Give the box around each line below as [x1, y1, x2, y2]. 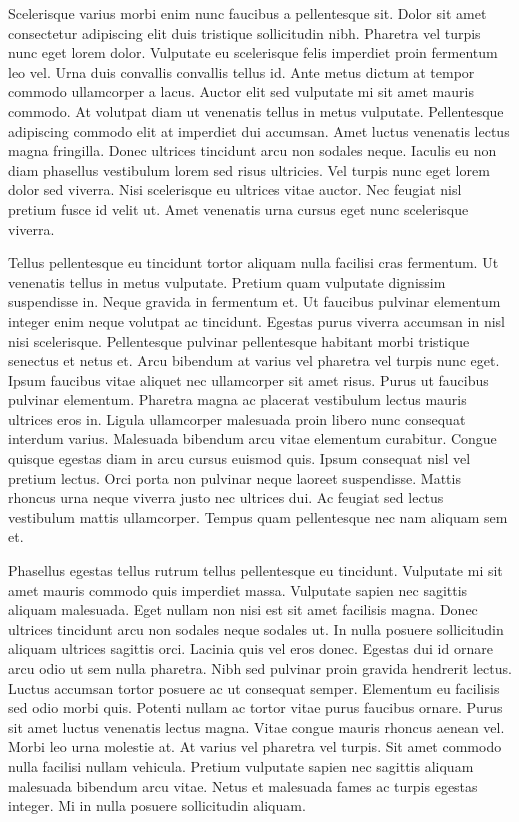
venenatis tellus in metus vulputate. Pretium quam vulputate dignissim [8, 271, 446, 292]
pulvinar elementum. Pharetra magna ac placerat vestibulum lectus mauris [8, 389, 467, 410]
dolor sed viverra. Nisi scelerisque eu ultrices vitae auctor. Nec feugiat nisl [8, 179, 462, 200]
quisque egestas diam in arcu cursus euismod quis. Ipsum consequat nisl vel [8, 448, 471, 469]
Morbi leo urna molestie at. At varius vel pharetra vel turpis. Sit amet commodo [8, 736, 502, 757]
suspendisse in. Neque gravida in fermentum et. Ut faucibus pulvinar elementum [8, 291, 501, 312]
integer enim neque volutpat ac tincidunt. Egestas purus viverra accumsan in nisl [8, 310, 505, 331]
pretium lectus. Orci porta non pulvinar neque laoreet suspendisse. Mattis [8, 467, 461, 488]
